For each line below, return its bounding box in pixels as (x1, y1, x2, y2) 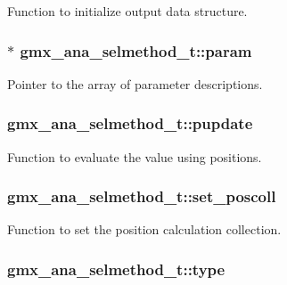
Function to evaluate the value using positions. (7, 147, 262, 166)
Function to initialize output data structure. (7, 2, 248, 20)
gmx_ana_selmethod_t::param (20, 39, 252, 61)
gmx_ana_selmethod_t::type (7, 257, 225, 280)
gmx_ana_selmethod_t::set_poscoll (7, 185, 276, 208)
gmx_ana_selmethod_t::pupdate (7, 112, 253, 134)
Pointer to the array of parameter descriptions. (7, 74, 263, 93)
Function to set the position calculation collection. (7, 220, 282, 239)
